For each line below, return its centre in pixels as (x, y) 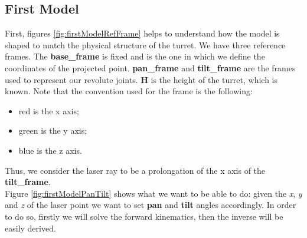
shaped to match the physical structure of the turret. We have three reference (145, 44)
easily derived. (30, 228)
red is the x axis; (49, 110)
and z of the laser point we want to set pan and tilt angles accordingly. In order (151, 205)
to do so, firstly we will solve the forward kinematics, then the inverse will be (144, 216)
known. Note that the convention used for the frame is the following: (129, 91)
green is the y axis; (53, 130)
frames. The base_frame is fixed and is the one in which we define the (135, 56)
